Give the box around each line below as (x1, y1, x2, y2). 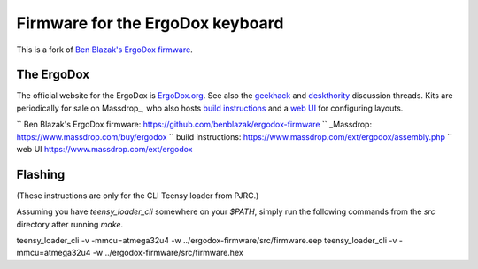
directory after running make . (16, 219, 124, 229)
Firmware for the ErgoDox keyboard (16, 13, 284, 33)
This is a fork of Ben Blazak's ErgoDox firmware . (16, 44, 194, 55)
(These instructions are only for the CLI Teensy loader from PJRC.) (16, 190, 259, 201)
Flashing (16, 166, 66, 181)
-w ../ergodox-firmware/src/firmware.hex (92, 248, 243, 258)
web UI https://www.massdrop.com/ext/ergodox (16, 144, 193, 155)
